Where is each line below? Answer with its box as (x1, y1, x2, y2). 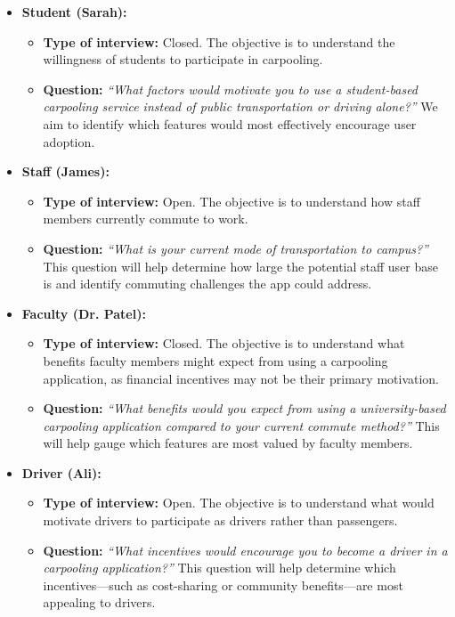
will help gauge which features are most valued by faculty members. (43, 434, 413, 452)
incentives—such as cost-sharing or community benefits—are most (43, 575, 403, 594)
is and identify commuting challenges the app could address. (43, 274, 372, 293)
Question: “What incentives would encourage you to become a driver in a (43, 540, 448, 559)
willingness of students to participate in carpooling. (43, 50, 323, 69)
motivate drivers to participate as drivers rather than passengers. (43, 511, 398, 530)
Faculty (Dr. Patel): (21, 304, 146, 322)
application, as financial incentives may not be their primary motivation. (43, 369, 440, 387)
